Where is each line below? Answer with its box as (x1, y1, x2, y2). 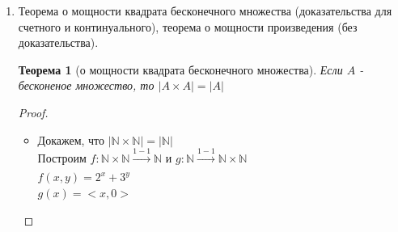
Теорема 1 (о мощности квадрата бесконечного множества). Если (18, 61, 343, 78)
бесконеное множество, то (18, 77, 155, 94)
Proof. (18, 103, 49, 120)
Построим (37, 149, 87, 166)
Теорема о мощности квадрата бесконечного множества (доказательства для (18, 2, 392, 19)
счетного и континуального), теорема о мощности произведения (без (18, 18, 358, 35)
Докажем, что (37, 131, 105, 148)
